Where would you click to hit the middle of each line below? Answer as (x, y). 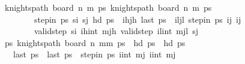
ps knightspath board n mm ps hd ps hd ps (95, 42)
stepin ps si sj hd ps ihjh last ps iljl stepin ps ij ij (138, 19)
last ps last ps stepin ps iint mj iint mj (94, 54)
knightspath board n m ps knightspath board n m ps (108, 7)
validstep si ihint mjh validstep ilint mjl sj (116, 31)
